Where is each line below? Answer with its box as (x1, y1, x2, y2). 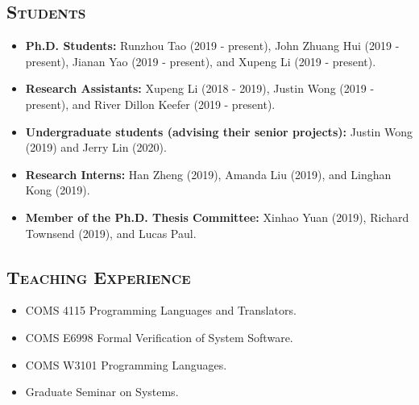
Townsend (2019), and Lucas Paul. (25, 224, 197, 241)
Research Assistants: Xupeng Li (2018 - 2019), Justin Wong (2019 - (25, 80, 375, 97)
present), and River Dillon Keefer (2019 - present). (25, 95, 276, 112)
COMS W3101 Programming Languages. (25, 356, 227, 373)
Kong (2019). (25, 182, 90, 198)
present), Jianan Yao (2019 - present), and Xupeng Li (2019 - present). (25, 52, 376, 69)
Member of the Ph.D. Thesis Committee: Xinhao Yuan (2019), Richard (25, 208, 409, 225)
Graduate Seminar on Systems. (25, 383, 179, 400)
